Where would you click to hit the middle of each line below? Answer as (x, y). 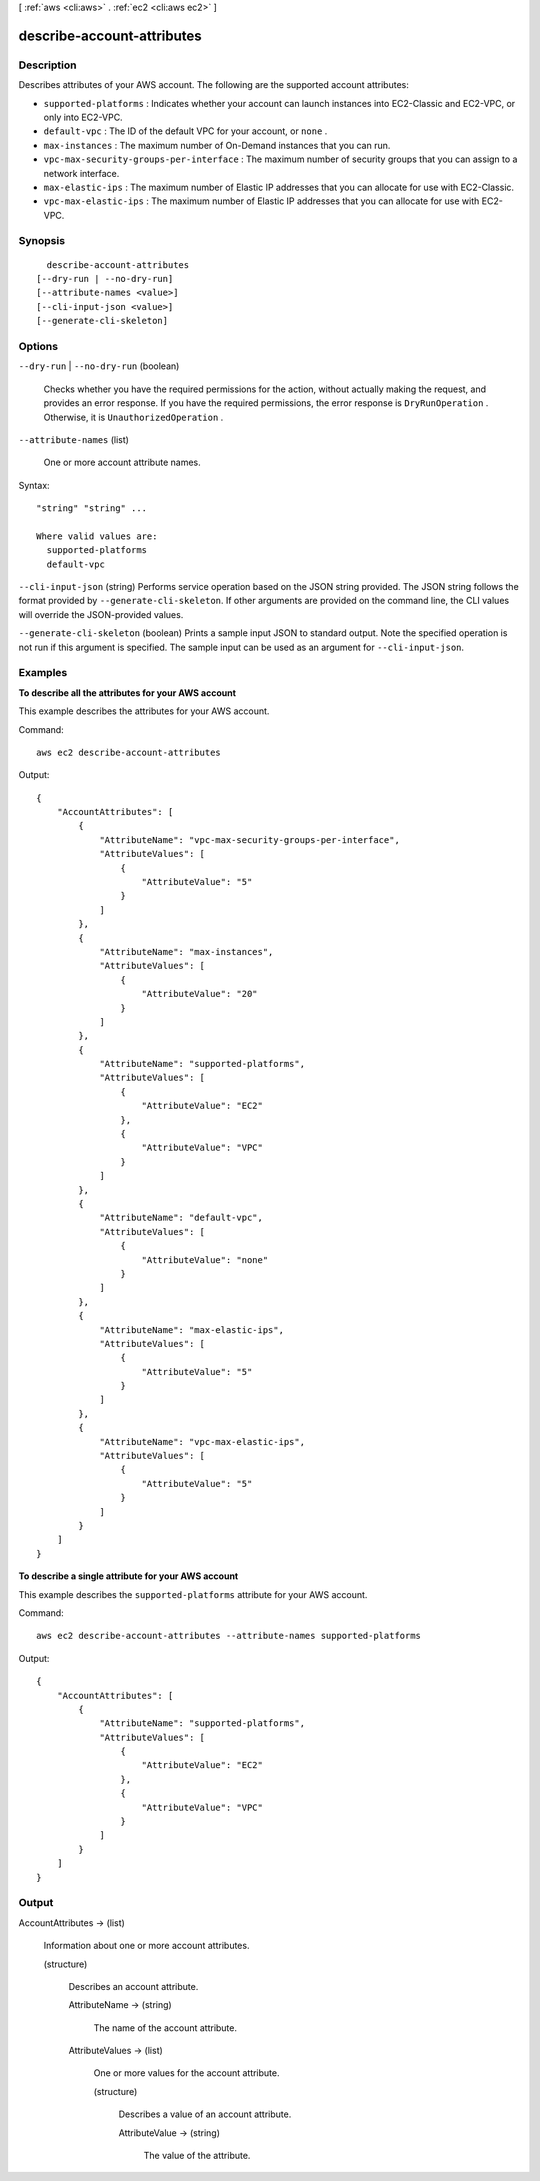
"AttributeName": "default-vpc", (181, 1218)
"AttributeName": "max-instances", (186, 951)
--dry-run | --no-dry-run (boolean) (99, 366)
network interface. (81, 173)
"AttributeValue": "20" (200, 994)
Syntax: (34, 485)
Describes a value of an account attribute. (205, 2114)
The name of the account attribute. (165, 2027)
